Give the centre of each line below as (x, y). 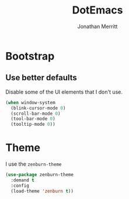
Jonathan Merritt (97, 26)
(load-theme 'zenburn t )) (42, 191)
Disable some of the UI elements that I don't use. (64, 92)
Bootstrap (30, 56)
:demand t (22, 180)
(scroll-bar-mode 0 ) (36, 114)
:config (20, 186)
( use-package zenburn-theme (40, 175)
